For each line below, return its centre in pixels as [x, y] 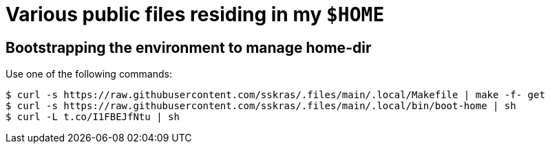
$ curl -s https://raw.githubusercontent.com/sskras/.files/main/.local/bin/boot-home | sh [261, 106]
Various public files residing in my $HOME [195, 14]
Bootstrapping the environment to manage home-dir [189, 47]
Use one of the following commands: [89, 74]
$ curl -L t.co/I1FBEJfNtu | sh [93, 117]
